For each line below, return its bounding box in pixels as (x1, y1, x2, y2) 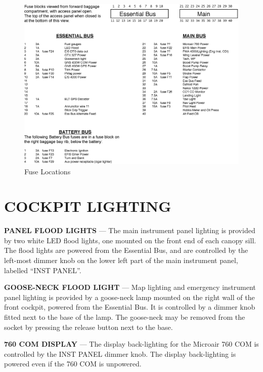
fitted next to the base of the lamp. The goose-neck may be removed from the (4, 311, 245, 322)
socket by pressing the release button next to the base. (4, 321, 173, 332)
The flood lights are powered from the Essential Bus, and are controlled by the (4, 245, 248, 255)
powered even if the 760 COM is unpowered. (4, 358, 142, 369)
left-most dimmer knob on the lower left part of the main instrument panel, (4, 255, 238, 266)
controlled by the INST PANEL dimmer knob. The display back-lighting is (4, 348, 236, 359)
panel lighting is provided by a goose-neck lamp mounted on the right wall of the (4, 291, 255, 302)
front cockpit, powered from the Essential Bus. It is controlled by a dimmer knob (4, 302, 255, 312)
